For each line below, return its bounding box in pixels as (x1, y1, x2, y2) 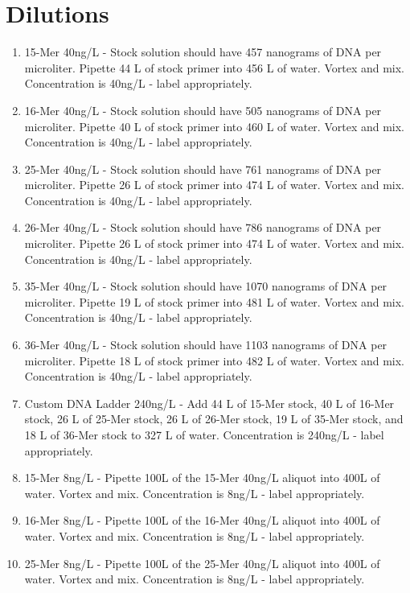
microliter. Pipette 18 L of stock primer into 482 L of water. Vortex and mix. (24, 352, 405, 369)
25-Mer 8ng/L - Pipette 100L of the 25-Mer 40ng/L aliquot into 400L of (24, 554, 380, 571)
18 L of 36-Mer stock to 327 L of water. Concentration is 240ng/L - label (24, 426, 384, 443)
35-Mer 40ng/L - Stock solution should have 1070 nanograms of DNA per (24, 278, 387, 294)
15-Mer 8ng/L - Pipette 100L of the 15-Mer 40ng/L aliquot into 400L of (24, 469, 380, 486)
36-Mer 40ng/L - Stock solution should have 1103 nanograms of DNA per (24, 336, 387, 353)
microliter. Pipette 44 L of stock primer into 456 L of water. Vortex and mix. (24, 59, 405, 76)
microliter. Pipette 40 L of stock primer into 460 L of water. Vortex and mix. (24, 117, 405, 134)
